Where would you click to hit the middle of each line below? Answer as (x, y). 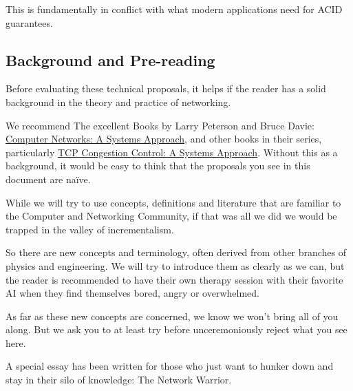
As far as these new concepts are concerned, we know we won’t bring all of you (172, 316)
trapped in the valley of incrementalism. (90, 229)
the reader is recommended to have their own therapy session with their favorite (174, 279)
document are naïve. (48, 179)
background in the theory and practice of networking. (118, 102)
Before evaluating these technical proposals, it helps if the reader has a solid (166, 88)
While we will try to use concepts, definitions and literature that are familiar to (173, 202)
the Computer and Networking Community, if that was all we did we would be (171, 216)
